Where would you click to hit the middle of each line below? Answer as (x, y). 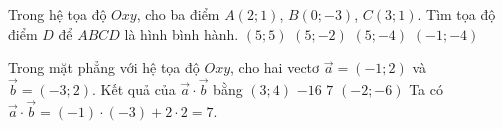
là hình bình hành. (181, 33)
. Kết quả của (134, 89)
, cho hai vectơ (275, 67)
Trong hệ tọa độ (57, 14)
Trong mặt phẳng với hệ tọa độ (104, 67)
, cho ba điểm (178, 14)
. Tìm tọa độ (456, 14)
